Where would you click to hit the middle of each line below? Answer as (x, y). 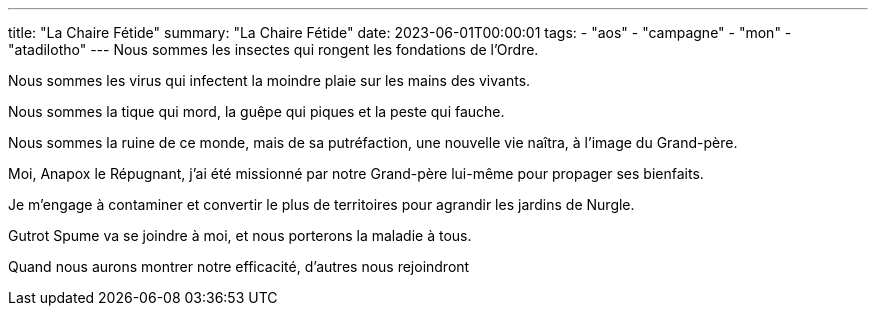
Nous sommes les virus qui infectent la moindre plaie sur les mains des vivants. (269, 80)
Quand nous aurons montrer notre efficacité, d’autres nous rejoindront (239, 266)
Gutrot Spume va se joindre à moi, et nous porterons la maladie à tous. (240, 235)
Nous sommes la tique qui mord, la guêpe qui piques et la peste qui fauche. (256, 111)
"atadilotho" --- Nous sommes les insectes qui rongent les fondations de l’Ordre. (273, 49)
